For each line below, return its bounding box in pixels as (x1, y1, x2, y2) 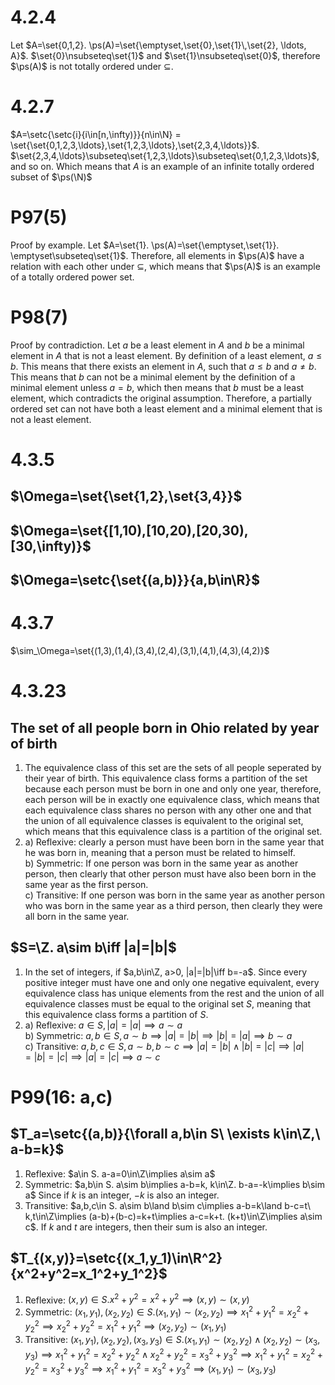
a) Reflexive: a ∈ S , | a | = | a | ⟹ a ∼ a (24, 1019, 183, 1031)
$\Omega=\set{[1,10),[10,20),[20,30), (10, 522, 249, 539)
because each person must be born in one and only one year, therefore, (24, 783, 322, 795)
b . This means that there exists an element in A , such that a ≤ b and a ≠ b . (10, 360, 317, 372)
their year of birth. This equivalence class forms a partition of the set (24, 772, 308, 785)
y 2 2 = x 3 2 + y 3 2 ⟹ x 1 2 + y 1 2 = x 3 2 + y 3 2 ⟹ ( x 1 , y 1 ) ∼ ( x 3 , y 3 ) (24, 1361, 277, 1377)
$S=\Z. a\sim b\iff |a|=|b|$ (10, 939, 177, 956)
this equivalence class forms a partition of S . (24, 1008, 209, 1020)
